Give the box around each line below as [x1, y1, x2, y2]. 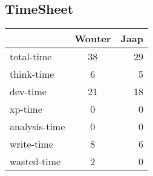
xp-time [10, 102, 42, 116]
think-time [10, 67, 54, 81]
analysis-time [10, 119, 65, 134]
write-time [10, 137, 54, 151]
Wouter [74, 31, 111, 46]
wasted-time [10, 154, 61, 169]
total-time [10, 49, 52, 64]
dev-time [10, 84, 47, 99]
